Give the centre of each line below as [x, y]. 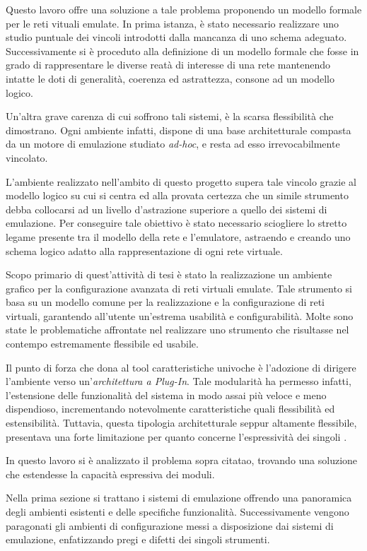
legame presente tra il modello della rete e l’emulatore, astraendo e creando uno [178, 236]
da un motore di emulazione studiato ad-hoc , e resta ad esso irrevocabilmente [173, 144]
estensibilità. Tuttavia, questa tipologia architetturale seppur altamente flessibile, [181, 423]
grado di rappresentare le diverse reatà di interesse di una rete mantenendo [168, 65]
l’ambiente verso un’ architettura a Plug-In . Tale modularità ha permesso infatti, [179, 381]
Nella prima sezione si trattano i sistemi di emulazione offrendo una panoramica [179, 498]
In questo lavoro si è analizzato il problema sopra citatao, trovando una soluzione [182, 460]
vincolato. [27, 157]
